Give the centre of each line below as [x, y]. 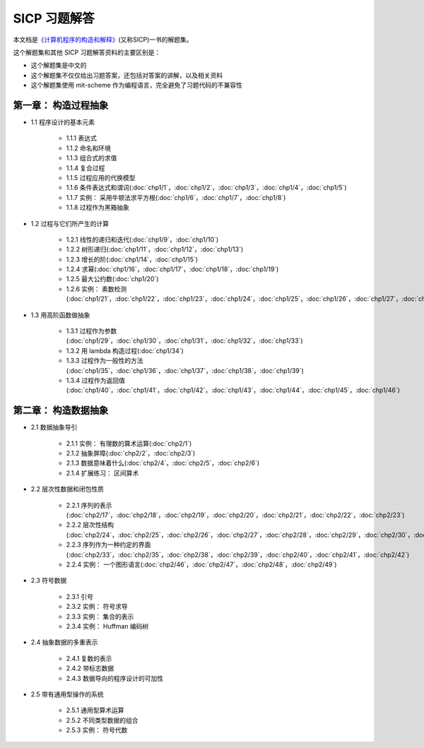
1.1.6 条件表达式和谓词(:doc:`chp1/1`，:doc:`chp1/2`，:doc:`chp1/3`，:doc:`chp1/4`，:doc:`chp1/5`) [206, 188]
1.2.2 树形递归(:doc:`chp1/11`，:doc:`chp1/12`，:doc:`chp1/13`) [155, 249]
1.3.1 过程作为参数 [92, 331]
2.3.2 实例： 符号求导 [97, 607]
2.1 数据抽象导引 [54, 427]
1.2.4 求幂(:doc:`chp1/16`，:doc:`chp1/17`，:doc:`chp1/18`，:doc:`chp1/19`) [172, 269]
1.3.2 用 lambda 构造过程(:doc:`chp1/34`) [125, 350]
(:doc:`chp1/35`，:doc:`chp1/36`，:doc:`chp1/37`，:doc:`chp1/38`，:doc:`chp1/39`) [185, 370]
